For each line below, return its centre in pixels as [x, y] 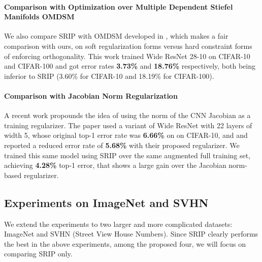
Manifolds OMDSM [39, 17]
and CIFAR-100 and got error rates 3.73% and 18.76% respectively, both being [130, 66]
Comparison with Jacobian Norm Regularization [91, 95]
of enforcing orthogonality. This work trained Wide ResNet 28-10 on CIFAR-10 [127, 56]
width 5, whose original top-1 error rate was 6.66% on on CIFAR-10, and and [126, 135]
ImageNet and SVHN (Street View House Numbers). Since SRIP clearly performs [131, 234]
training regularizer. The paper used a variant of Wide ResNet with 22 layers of [128, 125]
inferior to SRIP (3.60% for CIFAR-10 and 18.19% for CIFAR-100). [109, 76]
